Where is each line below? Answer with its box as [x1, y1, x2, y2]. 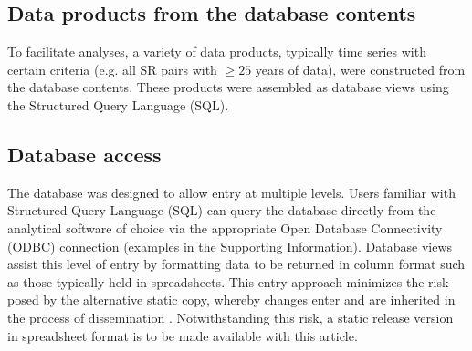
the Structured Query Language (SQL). [7, 95, 229, 114]
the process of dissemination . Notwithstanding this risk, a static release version [7, 307, 454, 326]
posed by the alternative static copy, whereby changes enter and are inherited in [7, 290, 456, 309]
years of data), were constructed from [255, 59, 466, 78]
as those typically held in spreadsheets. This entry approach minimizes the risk [7, 272, 449, 291]
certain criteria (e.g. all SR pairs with [7, 59, 217, 78]
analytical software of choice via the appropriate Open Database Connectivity [7, 218, 443, 237]
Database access [7, 139, 162, 168]
